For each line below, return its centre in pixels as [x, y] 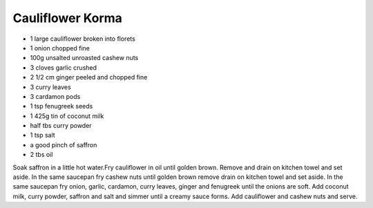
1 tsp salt [42, 135]
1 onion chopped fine [60, 48]
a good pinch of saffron [64, 144]
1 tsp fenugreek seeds [61, 106]
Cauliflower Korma [67, 18]
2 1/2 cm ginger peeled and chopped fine [89, 77]
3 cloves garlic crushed [63, 67]
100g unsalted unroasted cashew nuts [84, 58]
